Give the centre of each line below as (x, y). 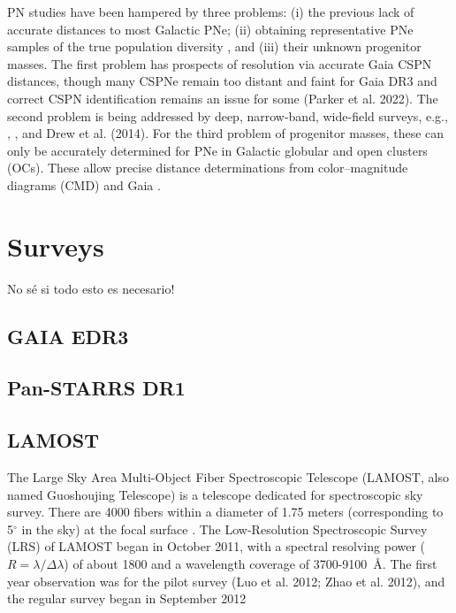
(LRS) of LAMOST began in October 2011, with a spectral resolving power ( (217, 546)
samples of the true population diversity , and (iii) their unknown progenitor (214, 46)
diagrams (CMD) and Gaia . (84, 184)
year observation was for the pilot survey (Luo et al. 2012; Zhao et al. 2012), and (226, 581)
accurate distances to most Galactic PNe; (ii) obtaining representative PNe (210, 29)
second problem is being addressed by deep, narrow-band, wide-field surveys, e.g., (228, 115)
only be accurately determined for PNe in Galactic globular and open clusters (217, 150)
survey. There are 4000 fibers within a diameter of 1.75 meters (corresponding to (225, 512)
